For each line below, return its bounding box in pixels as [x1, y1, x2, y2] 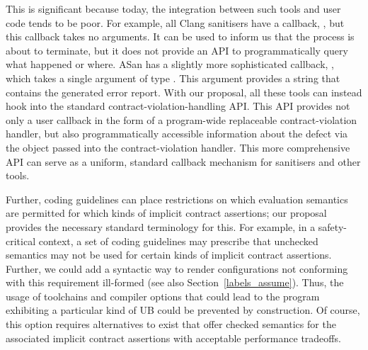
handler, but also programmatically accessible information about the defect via [6, 126, 348, 141]
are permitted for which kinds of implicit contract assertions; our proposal [6, 205, 327, 220]
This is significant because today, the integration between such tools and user [6, 1, 341, 16]
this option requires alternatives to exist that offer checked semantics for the [6, 317, 336, 332]
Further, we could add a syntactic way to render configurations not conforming [6, 261, 348, 276]
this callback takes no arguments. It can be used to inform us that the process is [6, 29, 355, 44]
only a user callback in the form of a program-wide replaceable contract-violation [6, 112, 357, 127]
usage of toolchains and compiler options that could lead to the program [6, 288, 320, 303]
